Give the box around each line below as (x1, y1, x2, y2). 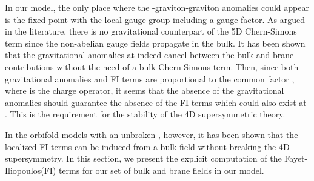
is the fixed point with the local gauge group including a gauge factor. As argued (5, 13, 305, 25)
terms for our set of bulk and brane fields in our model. (58, 163, 264, 176)
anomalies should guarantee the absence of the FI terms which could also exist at (5, 96, 307, 108)
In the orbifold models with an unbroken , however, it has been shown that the (5, 128, 298, 140)
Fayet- (284, 152, 308, 165)
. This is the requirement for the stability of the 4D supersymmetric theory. (5, 108, 286, 120)
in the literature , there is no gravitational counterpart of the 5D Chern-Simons (5, 25, 297, 38)
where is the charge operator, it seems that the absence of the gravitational (5, 84, 284, 97)
